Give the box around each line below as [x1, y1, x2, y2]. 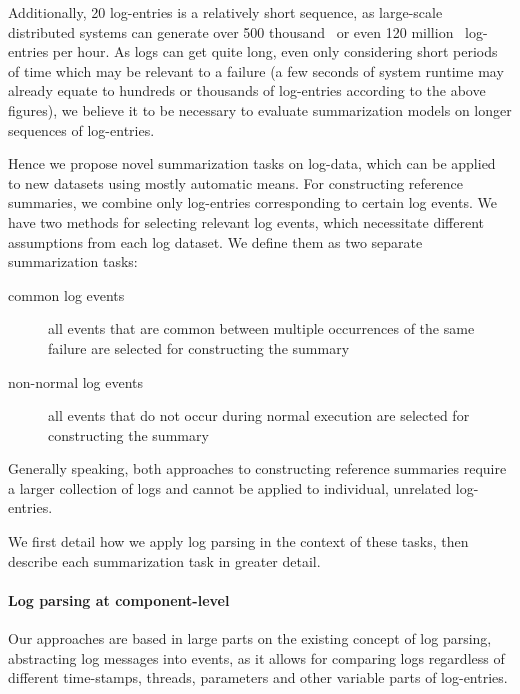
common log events [8, 284, 125, 305]
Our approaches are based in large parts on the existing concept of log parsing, [8, 628, 492, 649]
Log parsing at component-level [8, 589, 230, 610]
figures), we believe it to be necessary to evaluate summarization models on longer [8, 99, 512, 120]
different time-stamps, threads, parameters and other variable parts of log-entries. [8, 667, 508, 688]
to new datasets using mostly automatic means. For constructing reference [8, 172, 463, 193]
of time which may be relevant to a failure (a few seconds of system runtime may [8, 60, 504, 81]
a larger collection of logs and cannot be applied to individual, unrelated [8, 477, 452, 498]
